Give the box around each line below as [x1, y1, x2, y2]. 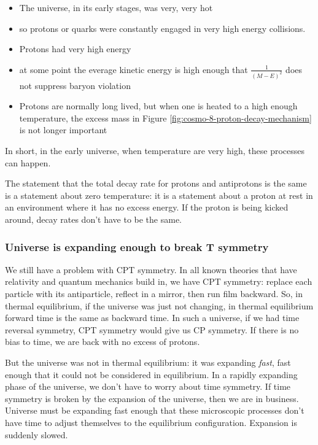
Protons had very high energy [19, 42, 131, 55]
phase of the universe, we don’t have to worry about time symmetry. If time [5, 380, 291, 393]
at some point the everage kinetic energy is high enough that [19, 63, 248, 75]
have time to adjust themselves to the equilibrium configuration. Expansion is [5, 416, 297, 428]
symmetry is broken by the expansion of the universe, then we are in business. [5, 392, 299, 404]
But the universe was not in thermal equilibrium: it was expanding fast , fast [5, 355, 291, 368]
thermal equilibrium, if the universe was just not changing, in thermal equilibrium [5, 299, 314, 312]
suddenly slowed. [5, 428, 68, 441]
